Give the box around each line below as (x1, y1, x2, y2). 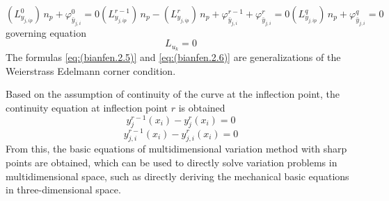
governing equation (6, 25, 86, 40)
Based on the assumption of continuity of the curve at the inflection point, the (6, 87, 340, 101)
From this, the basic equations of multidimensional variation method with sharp (6, 141, 347, 156)
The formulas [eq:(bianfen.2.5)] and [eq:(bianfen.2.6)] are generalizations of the (6, 50, 341, 64)
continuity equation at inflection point (6, 100, 168, 114)
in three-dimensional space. (6, 182, 121, 197)
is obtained (178, 100, 225, 114)
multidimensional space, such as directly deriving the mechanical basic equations (6, 168, 349, 183)
